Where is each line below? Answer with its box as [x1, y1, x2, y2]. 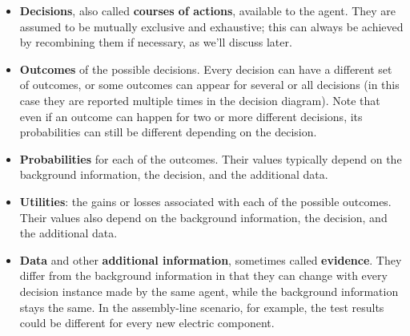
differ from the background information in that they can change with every [19, 267, 388, 284]
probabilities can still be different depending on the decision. [19, 123, 317, 140]
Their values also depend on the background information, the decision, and [19, 208, 388, 225]
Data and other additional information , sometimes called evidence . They [19, 251, 402, 268]
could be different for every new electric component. [19, 314, 275, 331]
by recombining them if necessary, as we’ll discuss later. [19, 34, 292, 51]
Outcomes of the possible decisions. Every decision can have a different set [19, 60, 392, 77]
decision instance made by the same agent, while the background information [19, 282, 399, 299]
